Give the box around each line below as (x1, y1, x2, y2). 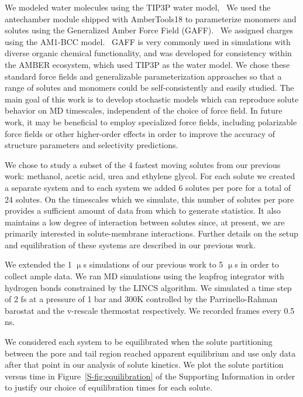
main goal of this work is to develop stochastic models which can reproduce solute (5, 93, 299, 105)
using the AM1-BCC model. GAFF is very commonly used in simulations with (5, 35, 291, 47)
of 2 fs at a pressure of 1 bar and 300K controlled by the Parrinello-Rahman (5, 293, 278, 305)
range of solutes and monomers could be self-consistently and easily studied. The (5, 81, 294, 94)
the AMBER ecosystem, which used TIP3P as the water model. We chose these (5, 58, 290, 70)
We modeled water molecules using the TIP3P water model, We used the (5, 1, 271, 13)
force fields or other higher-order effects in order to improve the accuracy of (5, 127, 276, 139)
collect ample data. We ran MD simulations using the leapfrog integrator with (5, 270, 284, 282)
